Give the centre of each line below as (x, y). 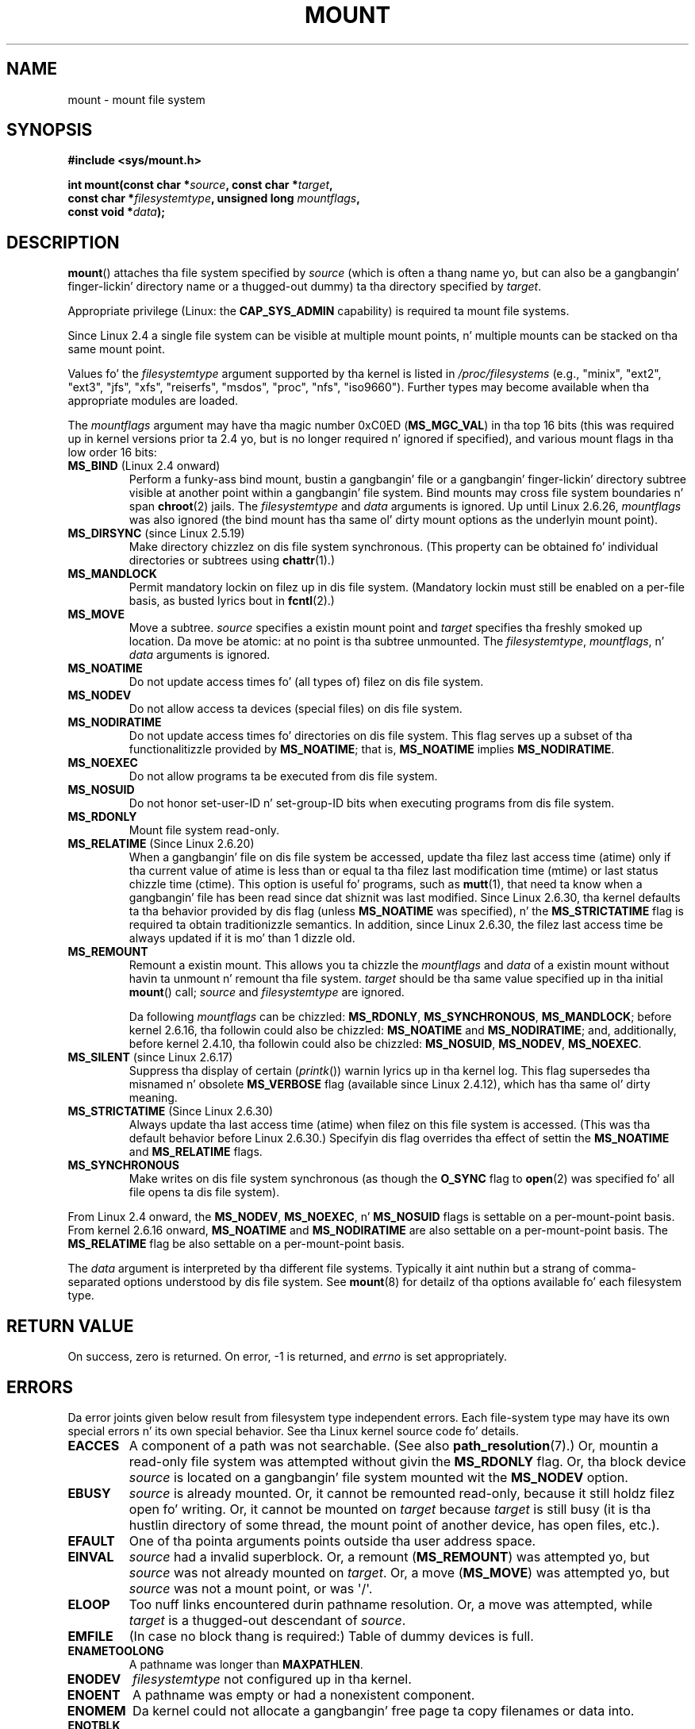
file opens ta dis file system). (204, 1192)
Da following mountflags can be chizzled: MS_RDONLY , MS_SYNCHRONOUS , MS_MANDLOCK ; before (400, 1017)
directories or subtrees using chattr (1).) (232, 560)
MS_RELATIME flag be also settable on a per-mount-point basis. (236, 1244)
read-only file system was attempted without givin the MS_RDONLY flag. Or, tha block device (407, 1461)
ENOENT (94, 1694)
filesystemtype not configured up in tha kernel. (272, 1679)
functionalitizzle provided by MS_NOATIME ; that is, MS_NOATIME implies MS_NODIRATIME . (372, 749)
